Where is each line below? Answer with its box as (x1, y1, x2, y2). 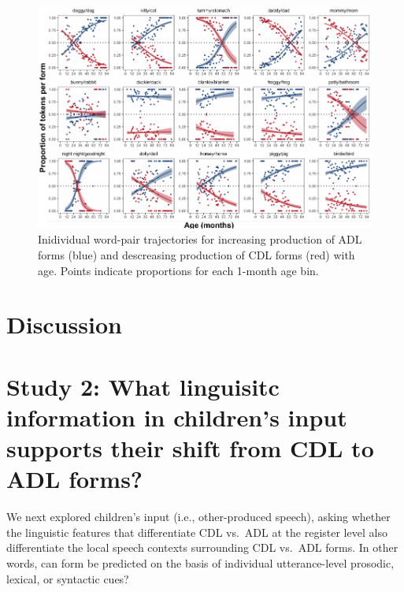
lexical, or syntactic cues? (6, 570, 129, 586)
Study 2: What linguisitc (6, 370, 280, 402)
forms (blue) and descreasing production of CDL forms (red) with (38, 246, 355, 262)
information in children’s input (6, 400, 347, 433)
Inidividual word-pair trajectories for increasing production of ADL (38, 231, 362, 248)
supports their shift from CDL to (6, 432, 374, 464)
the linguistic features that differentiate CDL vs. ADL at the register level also (6, 523, 387, 540)
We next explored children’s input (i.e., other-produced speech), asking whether (6, 508, 391, 525)
